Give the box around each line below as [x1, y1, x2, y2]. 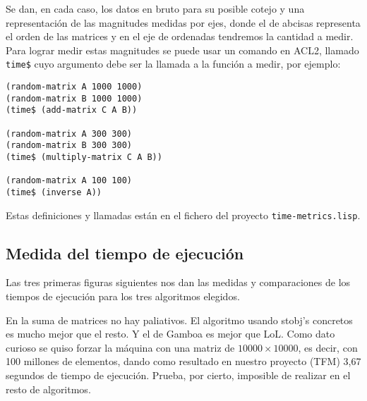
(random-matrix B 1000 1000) [6, 93, 143, 104]
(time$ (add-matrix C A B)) [6, 105, 138, 116]
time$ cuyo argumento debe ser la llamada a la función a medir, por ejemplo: [6, 56, 341, 71]
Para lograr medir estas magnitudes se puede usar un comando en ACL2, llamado [6, 42, 359, 57]
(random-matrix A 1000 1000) [6, 82, 143, 92]
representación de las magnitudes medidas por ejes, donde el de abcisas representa [6, 15, 361, 30]
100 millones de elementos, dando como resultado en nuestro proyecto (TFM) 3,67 [6, 354, 361, 369]
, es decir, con [298, 340, 358, 354]
